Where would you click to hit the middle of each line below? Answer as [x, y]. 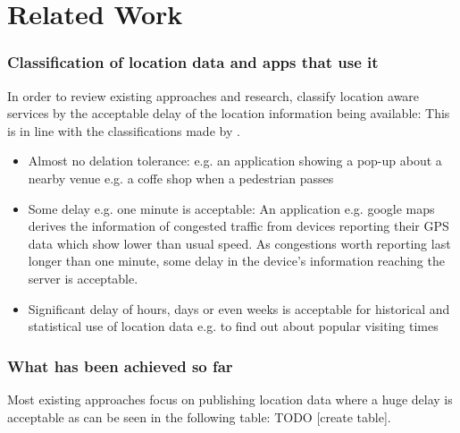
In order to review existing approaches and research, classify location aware [213, 95]
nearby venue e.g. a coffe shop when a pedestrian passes [181, 178]
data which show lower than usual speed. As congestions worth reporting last [239, 243]
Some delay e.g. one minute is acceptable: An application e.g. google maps [231, 208]
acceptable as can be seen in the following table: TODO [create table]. [199, 416]
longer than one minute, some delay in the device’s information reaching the [236, 261]
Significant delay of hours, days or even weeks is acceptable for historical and [239, 308]
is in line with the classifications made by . [124, 130]
